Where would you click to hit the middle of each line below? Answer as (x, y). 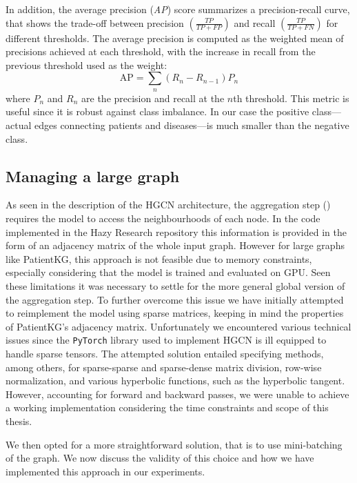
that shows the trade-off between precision (95, 22)
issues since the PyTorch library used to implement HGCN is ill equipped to (166, 340)
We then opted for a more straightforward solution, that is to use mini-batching (174, 444)
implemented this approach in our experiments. (105, 471)
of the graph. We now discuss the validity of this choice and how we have (160, 458)
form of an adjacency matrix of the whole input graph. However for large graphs (175, 245)
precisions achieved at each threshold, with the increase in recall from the (161, 51)
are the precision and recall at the (153, 98)
